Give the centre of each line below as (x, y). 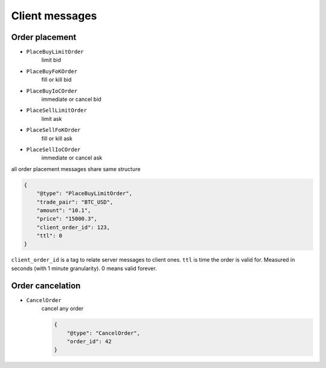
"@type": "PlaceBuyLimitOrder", (85, 194)
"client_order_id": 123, (73, 227)
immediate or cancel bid (72, 99)
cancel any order (62, 309)
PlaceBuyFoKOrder (52, 71)
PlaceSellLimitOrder (57, 111)
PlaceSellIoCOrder (53, 149)
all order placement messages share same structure (76, 169)
